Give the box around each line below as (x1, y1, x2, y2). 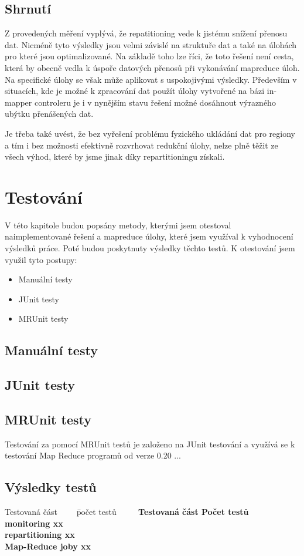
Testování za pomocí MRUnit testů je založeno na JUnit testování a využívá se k (5, 437, 295, 450)
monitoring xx (5, 517, 63, 529)
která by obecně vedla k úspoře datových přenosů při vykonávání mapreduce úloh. (5, 61, 300, 73)
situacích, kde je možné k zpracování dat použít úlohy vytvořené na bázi (5, 85, 265, 97)
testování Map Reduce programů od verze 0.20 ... (5, 449, 181, 461)
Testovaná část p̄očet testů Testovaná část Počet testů (5, 506, 249, 518)
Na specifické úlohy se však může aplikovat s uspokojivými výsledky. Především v (5, 73, 297, 85)
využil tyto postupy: (5, 253, 77, 265)
